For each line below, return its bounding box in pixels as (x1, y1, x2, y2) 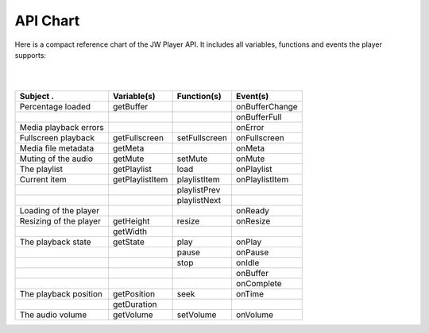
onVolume (235, 309, 274, 320)
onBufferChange (235, 101, 298, 113)
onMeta (235, 143, 265, 154)
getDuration (112, 299, 157, 310)
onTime (235, 289, 265, 300)
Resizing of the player (19, 216, 101, 227)
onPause (235, 247, 269, 258)
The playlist (19, 163, 64, 174)
